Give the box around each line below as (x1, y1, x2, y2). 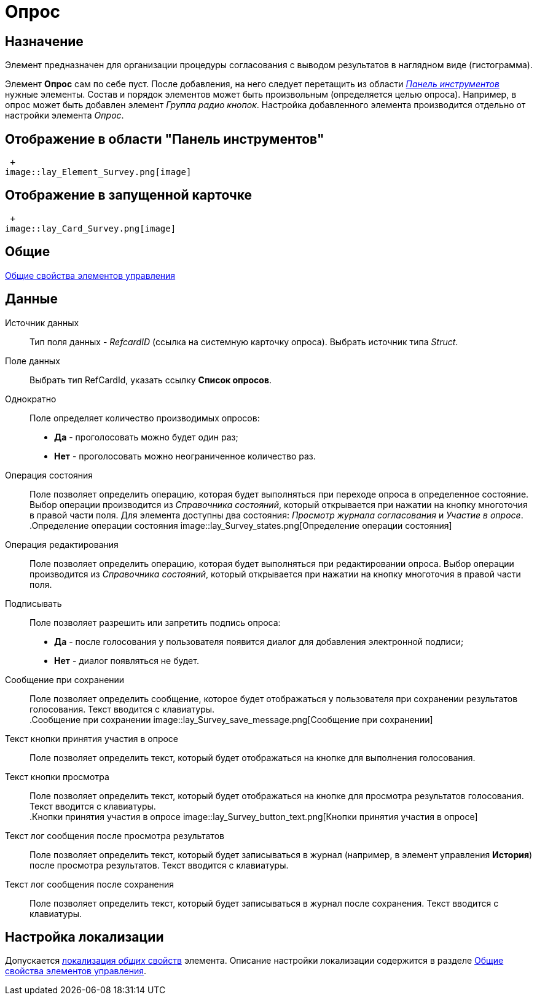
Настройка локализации (5, 929, 164, 945)
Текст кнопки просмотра (5, 771, 109, 782)
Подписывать (5, 598, 62, 609)
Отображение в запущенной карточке (5, 187, 253, 203)
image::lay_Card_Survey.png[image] (5, 223, 176, 233)
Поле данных (5, 355, 60, 366)
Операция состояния (5, 469, 93, 480)
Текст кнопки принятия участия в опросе (5, 733, 179, 744)
